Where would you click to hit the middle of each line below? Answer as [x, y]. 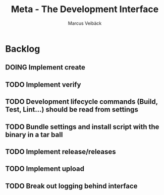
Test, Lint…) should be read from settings [72, 110]
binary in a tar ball [34, 135]
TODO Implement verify [43, 84]
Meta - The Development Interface [85, 9]
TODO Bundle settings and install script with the [82, 127]
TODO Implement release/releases [61, 151]
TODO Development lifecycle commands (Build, [81, 102]
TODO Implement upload [45, 169]
